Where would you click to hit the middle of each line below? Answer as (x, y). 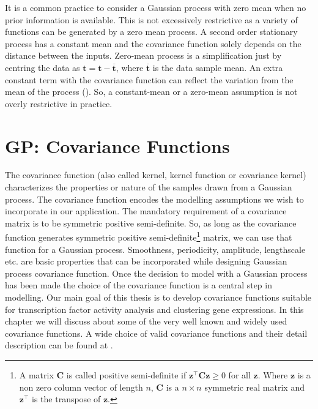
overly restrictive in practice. (59, 103)
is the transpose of (66, 399)
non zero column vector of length (81, 387)
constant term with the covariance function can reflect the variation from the (149, 79)
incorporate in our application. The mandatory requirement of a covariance (146, 211)
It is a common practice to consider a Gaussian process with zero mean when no (156, 7)
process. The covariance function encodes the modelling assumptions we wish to (154, 199)
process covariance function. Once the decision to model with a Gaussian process (156, 273)
